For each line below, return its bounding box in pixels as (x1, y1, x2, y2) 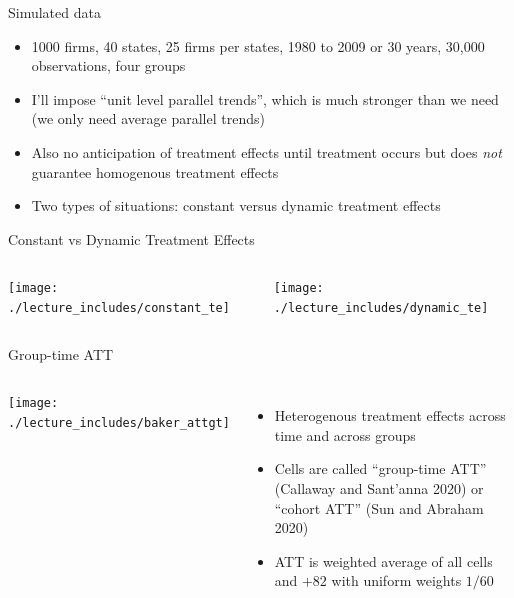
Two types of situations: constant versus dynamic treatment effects (31, 195, 441, 216)
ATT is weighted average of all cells (274, 550, 493, 571)
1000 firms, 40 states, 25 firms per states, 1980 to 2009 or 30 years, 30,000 (31, 35, 485, 56)
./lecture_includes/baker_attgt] (8, 415, 230, 430)
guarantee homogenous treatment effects (31, 161, 279, 182)
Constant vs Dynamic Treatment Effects (8, 228, 255, 249)
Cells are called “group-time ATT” (274, 458, 487, 479)
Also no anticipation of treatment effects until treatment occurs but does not (31, 141, 502, 162)
